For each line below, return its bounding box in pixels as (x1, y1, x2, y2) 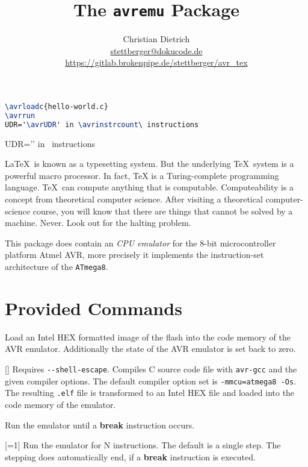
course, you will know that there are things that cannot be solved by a (32, 204, 293, 217)
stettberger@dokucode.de (110, 44, 203, 57)
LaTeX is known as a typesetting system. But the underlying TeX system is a (5, 157, 294, 170)
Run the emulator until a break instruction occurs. (5, 418, 195, 431)
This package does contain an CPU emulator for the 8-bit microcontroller (5, 236, 276, 249)
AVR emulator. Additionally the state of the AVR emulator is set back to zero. (5, 342, 296, 355)
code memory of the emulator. (5, 398, 116, 410)
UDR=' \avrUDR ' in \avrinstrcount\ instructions (5, 120, 199, 129)
